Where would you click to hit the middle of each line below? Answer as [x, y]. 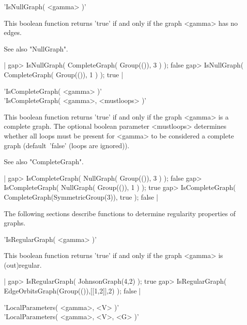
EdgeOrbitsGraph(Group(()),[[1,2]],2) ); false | [72, 291]
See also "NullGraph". [36, 48]
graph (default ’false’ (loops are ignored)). [67, 145]
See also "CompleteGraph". [44, 162]
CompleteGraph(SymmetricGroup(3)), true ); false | [81, 197]
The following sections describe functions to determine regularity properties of [120, 213]
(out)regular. [23, 265]
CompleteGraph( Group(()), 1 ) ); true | [64, 74]
